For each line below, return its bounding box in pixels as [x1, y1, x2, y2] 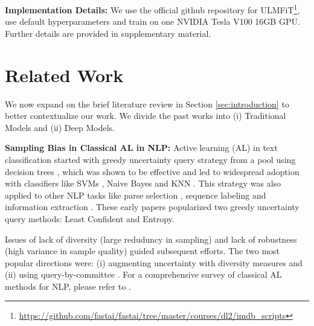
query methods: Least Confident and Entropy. [5, 212, 175, 225]
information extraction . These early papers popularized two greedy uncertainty [5, 200, 300, 213]
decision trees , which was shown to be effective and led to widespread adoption [5, 165, 300, 177]
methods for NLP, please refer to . [5, 280, 131, 292]
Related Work [5, 62, 124, 87]
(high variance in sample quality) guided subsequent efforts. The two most [5, 245, 280, 257]
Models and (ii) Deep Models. [5, 121, 115, 133]
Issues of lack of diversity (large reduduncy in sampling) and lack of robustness [5, 232, 297, 245]
